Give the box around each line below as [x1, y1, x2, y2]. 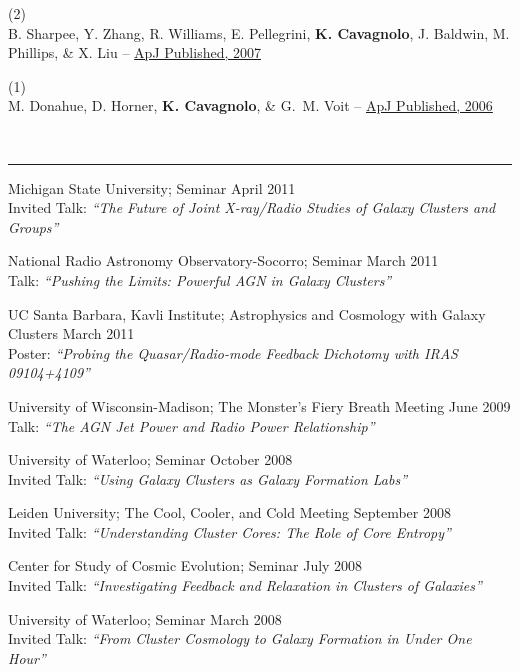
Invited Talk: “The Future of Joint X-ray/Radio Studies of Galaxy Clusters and [8, 197, 496, 218]
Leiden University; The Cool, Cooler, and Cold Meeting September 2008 [8, 502, 451, 523]
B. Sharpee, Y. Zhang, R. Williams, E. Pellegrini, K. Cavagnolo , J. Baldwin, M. [8, 22, 510, 43]
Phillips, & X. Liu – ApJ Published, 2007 [8, 42, 261, 63]
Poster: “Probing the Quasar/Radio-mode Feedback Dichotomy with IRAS [8, 342, 458, 363]
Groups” [8, 216, 59, 237]
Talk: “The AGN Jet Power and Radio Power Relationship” [8, 415, 375, 436]
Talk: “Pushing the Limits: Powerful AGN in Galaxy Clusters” [8, 269, 392, 290]
